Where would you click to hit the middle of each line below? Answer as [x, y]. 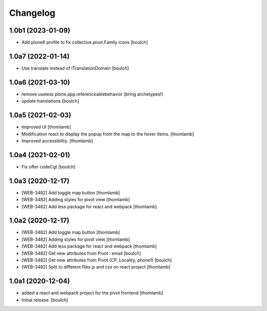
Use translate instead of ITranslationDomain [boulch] [75, 68]
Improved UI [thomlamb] [46, 127]
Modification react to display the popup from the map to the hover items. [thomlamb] [108, 134]
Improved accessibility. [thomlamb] [57, 140]
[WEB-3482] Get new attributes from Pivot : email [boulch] [81, 253]
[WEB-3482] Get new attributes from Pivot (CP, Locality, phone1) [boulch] [97, 260]
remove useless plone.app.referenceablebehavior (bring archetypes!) [92, 94]
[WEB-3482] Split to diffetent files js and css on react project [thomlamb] [96, 267]
